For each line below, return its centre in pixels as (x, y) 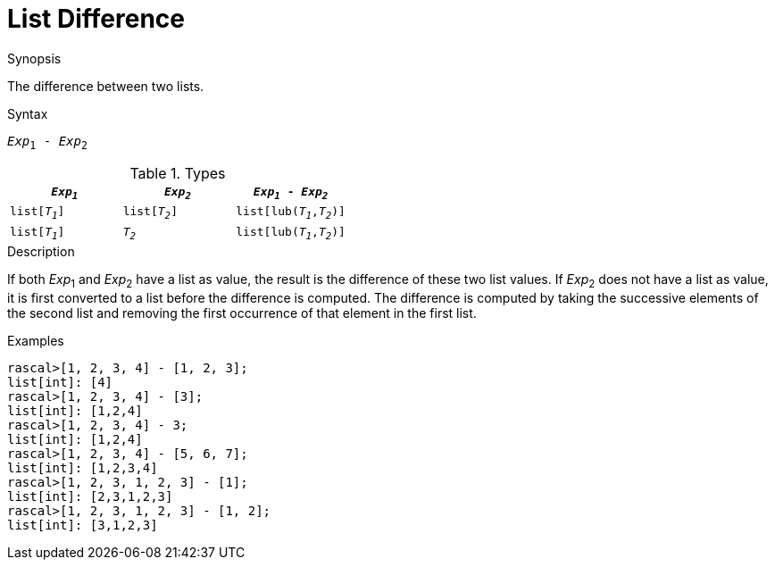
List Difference (96, 19)
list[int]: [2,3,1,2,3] (90, 497)
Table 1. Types (178, 173)
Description (41, 252)
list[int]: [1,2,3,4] (83, 468)
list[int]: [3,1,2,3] (83, 525)
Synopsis (34, 58)
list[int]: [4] (60, 383)
